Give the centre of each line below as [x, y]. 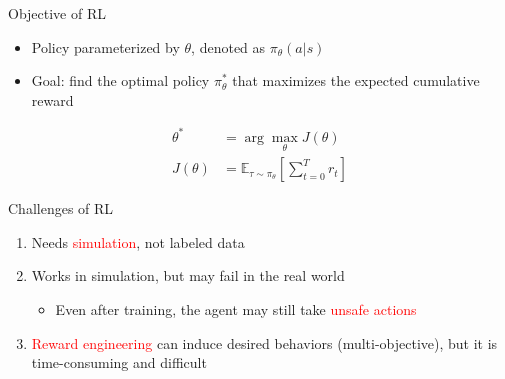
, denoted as [228, 46]
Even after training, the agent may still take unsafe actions [236, 308]
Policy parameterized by [105, 46]
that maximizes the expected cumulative [356, 80]
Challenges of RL [61, 208]
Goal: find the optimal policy [120, 80]
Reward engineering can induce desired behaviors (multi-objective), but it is [264, 342]
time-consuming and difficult [119, 362]
